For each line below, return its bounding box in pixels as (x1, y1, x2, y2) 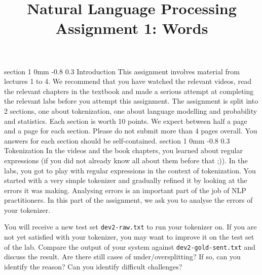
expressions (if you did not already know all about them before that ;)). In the (4, 155, 248, 165)
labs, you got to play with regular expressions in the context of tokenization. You (4, 165, 256, 175)
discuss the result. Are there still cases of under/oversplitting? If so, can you (4, 251, 241, 262)
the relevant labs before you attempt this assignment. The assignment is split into (4, 96, 258, 106)
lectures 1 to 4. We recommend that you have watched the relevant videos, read (4, 76, 251, 86)
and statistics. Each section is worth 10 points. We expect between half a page (4, 115, 247, 126)
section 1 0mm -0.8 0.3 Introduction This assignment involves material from (4, 66, 240, 76)
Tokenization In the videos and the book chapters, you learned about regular (4, 145, 243, 156)
